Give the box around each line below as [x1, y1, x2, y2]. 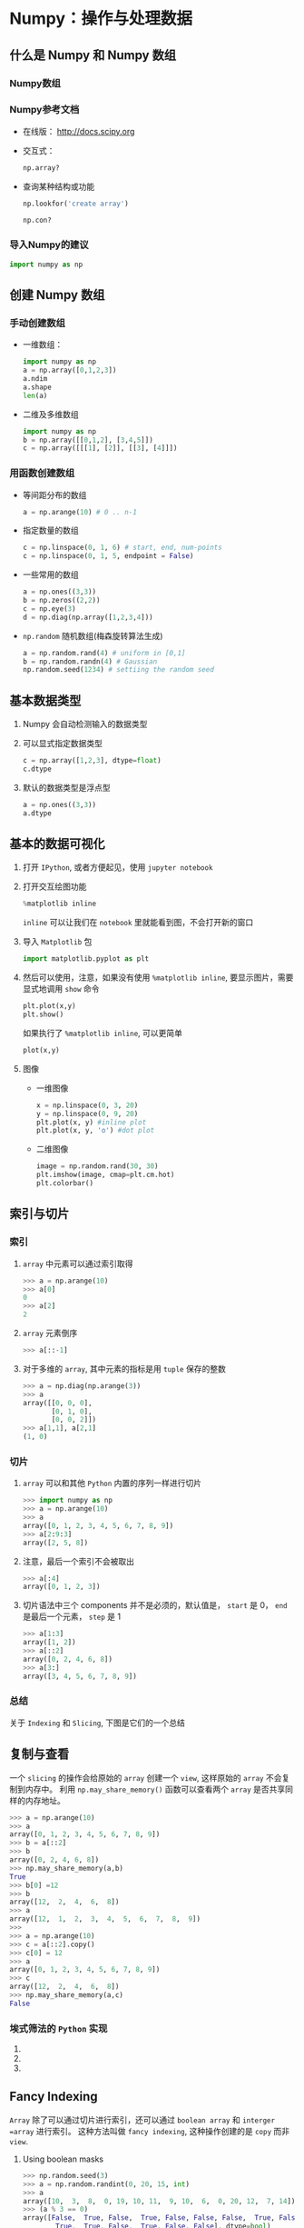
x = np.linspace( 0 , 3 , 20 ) [35, 1101, 139, 1110]
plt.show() [22, 1010, 64, 1019]
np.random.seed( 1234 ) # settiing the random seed [22, 665, 215, 674]
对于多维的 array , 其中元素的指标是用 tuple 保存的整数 [22, 1363, 227, 1374]
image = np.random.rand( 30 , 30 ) [35, 1162, 159, 1171]
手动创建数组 [9, 316, 66, 329]
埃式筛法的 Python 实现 [9, 2022, 108, 2034]
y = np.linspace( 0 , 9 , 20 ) [35, 1109, 139, 1118]
